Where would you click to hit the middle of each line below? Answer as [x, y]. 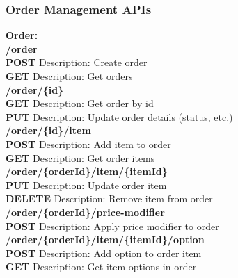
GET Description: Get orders [69, 76]
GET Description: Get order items [80, 157]
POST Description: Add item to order [88, 144]
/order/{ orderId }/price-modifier [85, 212]
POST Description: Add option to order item [104, 253]
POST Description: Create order [77, 62]
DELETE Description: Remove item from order [109, 198]
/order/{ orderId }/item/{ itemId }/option [105, 239]
